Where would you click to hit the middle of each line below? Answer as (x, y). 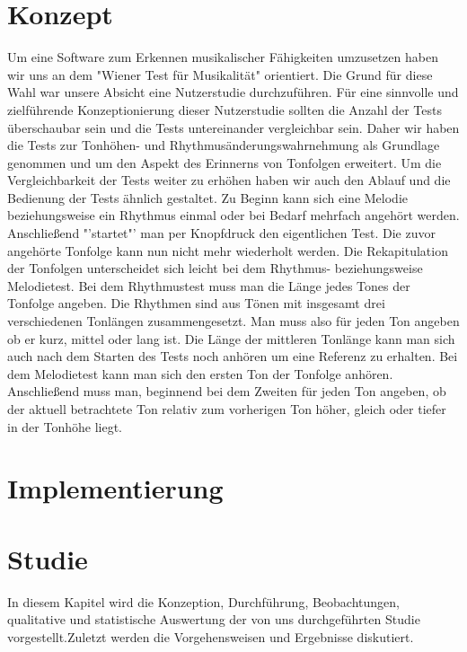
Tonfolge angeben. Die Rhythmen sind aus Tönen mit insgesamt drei (196, 303)
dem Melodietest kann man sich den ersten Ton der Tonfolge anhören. (200, 373)
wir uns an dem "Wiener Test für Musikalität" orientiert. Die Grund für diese (220, 74)
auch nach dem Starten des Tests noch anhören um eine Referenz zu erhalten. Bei (233, 356)
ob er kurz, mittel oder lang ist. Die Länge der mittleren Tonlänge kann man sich (231, 338)
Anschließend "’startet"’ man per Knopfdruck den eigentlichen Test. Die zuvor (221, 233)
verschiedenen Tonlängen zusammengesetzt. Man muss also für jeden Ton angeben (233, 321)
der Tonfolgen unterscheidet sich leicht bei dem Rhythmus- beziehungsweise (215, 268)
